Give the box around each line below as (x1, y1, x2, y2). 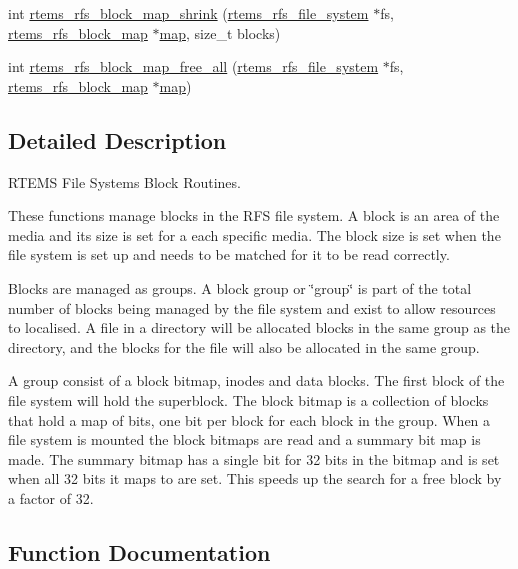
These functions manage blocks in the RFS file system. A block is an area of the (8, 205, 500, 226)
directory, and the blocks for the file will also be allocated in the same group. (8, 336, 480, 357)
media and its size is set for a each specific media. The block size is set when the (8, 224, 501, 245)
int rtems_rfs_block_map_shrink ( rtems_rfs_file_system (8, 3, 369, 23)
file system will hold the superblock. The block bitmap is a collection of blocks (8, 389, 489, 410)
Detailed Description (8, 124, 227, 155)
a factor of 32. (8, 487, 94, 508)
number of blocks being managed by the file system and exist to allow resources (8, 297, 496, 318)
